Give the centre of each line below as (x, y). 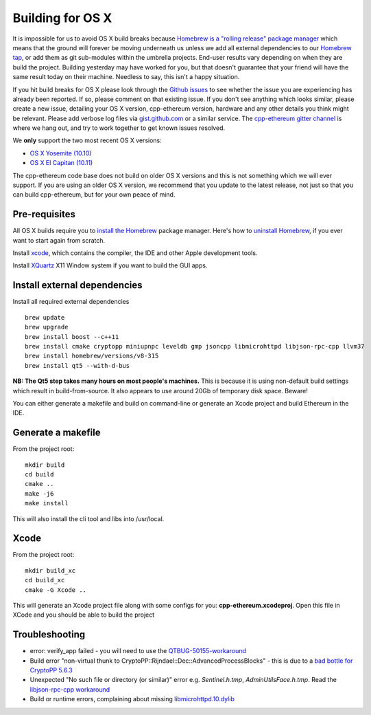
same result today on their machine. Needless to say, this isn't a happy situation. (126, 77)
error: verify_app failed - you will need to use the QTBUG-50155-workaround (138, 651)
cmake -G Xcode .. (56, 590)
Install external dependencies (77, 285)
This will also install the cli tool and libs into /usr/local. (88, 518)
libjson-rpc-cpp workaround (70, 689)
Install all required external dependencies (71, 302)
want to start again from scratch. (59, 240)
